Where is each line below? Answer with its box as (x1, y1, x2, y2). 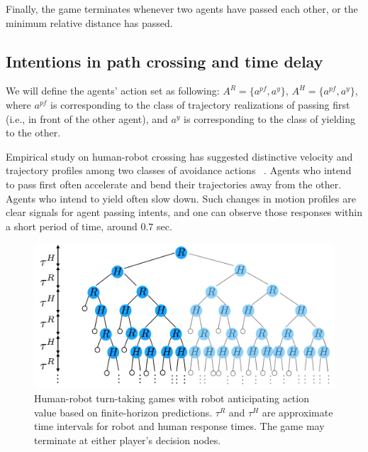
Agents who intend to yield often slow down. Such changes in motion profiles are (6, 190, 356, 205)
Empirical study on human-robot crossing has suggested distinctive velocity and (6, 149, 353, 163)
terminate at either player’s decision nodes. (34, 432, 221, 447)
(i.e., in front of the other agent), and (6, 111, 168, 126)
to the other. (6, 125, 61, 140)
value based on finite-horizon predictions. (34, 404, 213, 419)
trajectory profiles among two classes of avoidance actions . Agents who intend (6, 163, 352, 178)
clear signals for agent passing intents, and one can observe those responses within (6, 205, 362, 220)
